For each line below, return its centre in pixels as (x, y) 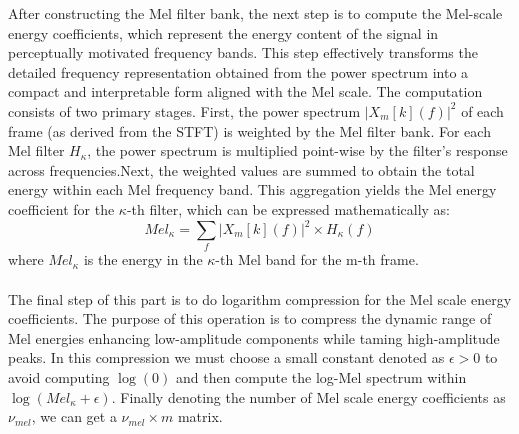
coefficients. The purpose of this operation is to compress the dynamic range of (250, 318)
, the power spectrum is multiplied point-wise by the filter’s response (297, 150)
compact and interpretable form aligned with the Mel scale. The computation (245, 91)
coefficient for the (61, 208)
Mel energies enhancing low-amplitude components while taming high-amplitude (254, 337)
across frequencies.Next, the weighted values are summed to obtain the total (241, 169)
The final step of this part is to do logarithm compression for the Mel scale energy (260, 298)
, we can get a (74, 416)
